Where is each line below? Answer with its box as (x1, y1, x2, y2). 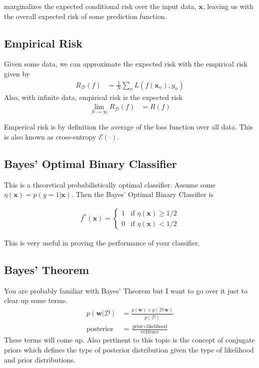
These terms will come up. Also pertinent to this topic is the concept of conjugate (4, 334, 255, 345)
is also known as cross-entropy (4, 131, 96, 142)
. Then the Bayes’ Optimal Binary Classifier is (71, 189, 213, 199)
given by (4, 68, 30, 78)
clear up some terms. (4, 295, 67, 305)
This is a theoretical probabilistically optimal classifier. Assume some (4, 179, 216, 189)
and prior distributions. (4, 354, 75, 364)
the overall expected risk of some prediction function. (4, 10, 167, 21)
